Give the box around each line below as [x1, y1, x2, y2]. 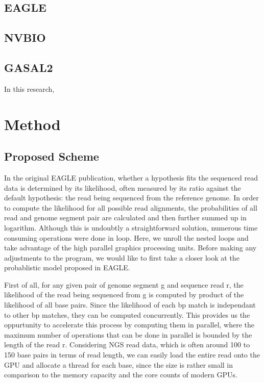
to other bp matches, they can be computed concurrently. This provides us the [4, 309, 250, 320]
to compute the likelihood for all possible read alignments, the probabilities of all [4, 202, 257, 213]
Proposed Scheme [4, 148, 99, 164]
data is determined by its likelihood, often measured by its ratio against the [4, 182, 241, 193]
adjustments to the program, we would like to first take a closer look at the [4, 252, 239, 263]
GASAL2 [4, 59, 53, 75]
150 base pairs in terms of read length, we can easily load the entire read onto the [4, 349, 260, 360]
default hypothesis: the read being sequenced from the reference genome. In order [4, 192, 259, 203]
